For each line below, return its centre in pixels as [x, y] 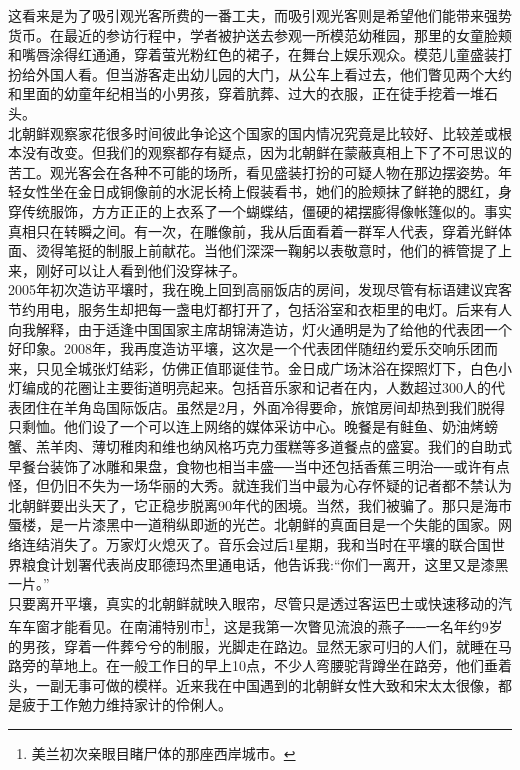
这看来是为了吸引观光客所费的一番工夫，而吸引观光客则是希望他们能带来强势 [260, 15]
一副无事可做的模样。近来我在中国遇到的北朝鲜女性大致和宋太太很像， [266, 684]
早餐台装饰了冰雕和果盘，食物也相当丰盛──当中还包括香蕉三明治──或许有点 [259, 465]
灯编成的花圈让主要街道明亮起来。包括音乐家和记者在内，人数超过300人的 [249, 387]
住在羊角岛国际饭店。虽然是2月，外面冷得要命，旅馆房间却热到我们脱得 [270, 406]
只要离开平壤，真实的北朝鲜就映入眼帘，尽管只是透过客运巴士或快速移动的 [253, 602]
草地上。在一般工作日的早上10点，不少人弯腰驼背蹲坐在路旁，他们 [266, 665]
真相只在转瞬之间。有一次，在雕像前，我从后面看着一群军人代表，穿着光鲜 [253, 230]
